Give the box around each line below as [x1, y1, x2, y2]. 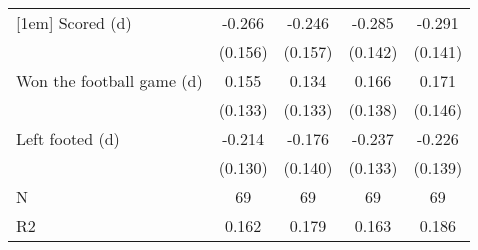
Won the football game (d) [16, 69, 203, 92]
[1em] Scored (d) [16, 11, 132, 34]
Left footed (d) [16, 127, 120, 150]
